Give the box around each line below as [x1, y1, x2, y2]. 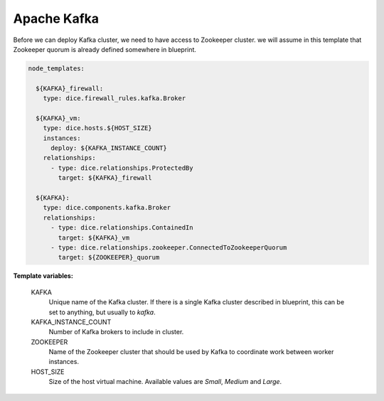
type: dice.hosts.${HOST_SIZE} [43, 124, 152, 132]
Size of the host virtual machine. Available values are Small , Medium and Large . [48, 378, 282, 386]
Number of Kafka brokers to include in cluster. [48, 328, 184, 336]
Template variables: [13, 272, 74, 280]
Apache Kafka [13, 11, 100, 26]
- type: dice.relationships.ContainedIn [50, 224, 193, 232]
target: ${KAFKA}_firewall [58, 174, 152, 182]
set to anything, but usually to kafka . [48, 308, 156, 316]
